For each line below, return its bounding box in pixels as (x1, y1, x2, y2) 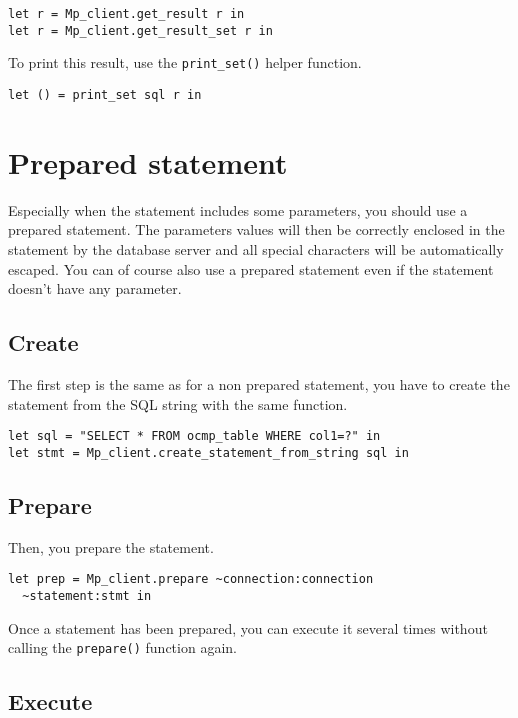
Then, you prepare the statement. (8, 536, 214, 557)
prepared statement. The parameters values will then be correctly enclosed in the (8, 219, 505, 240)
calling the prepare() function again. (8, 637, 237, 658)
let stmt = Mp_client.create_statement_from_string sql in (8, 445, 409, 460)
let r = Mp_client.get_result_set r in (8, 23, 273, 38)
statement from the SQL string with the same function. (8, 393, 348, 414)
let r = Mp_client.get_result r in (8, 7, 245, 21)
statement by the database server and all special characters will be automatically (8, 238, 504, 259)
